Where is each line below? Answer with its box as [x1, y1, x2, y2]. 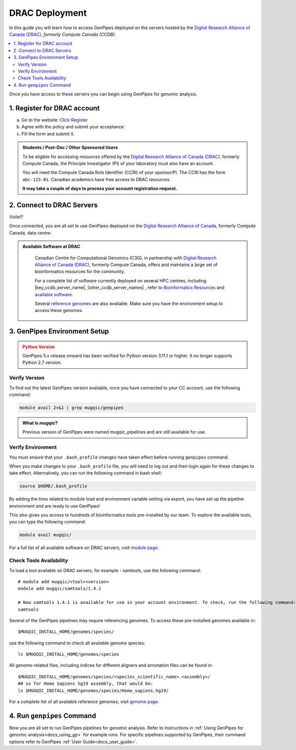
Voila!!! [9, 214, 23, 220]
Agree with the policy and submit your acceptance [21, 124, 124, 130]
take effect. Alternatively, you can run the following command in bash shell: [9, 470, 162, 476]
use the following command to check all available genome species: [9, 640, 146, 646]
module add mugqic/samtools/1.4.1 [18, 586, 101, 592]
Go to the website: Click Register [21, 117, 88, 123]
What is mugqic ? [22, 420, 58, 426]
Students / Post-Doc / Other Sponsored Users [22, 145, 118, 151]
